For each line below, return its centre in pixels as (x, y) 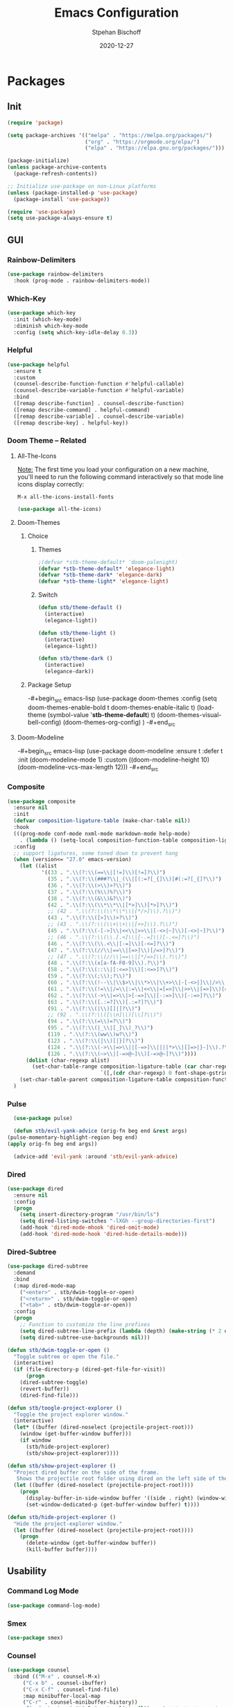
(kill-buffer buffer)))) (61, 1550)
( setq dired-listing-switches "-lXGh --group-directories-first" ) (118, 1221)
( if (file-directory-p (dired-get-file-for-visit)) (90, 1369)
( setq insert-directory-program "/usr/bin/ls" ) (89, 1215)
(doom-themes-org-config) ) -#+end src (119, 723)
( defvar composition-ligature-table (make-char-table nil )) (102, 821)
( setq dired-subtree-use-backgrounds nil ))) (85, 1337)
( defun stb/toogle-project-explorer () (65, 1408)
